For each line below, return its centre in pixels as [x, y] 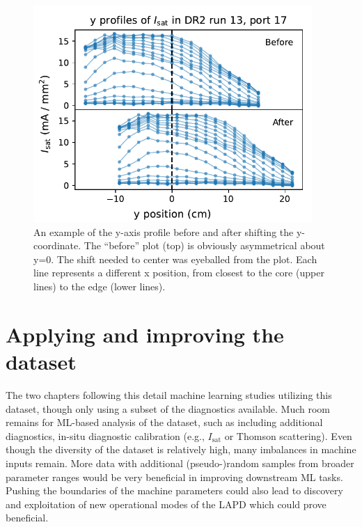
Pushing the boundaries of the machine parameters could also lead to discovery [174, 490]
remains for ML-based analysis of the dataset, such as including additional [164, 422]
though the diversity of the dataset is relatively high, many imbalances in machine [181, 449]
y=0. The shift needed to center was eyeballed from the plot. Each [175, 259]
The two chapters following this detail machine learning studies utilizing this [169, 394]
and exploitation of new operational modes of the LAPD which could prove [166, 504]
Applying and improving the [145, 334]
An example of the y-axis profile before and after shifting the [164, 231]
